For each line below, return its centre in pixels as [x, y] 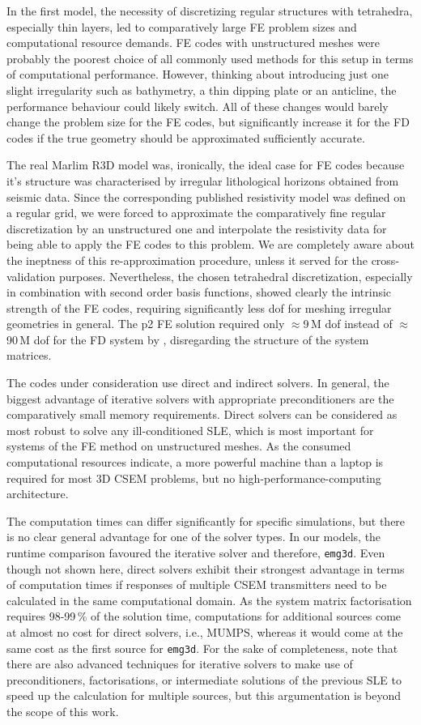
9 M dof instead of [348, 324]
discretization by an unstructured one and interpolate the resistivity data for [197, 228]
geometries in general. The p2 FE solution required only [146, 324]
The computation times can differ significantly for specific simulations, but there [206, 520]
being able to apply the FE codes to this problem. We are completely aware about [210, 244]
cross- [385, 260]
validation [31, 276]
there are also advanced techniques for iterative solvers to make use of [180, 664]
